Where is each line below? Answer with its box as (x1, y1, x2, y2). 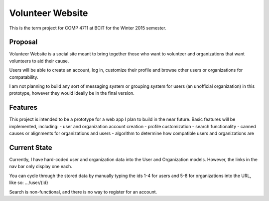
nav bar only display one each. (9, 164, 72, 170)
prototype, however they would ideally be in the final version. (9, 90, 134, 96)
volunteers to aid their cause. (9, 58, 69, 64)
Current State (9, 143, 52, 152)
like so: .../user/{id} (9, 180, 48, 186)
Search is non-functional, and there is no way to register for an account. (9, 189, 157, 195)
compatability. (9, 74, 38, 80)
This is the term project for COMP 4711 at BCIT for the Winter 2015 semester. (9, 25, 167, 31)
